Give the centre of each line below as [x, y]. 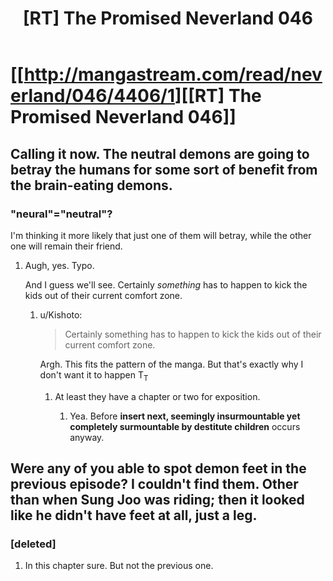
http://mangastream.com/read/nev [173, 74]
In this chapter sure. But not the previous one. [119, 566]
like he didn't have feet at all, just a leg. [134, 515]
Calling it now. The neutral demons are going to [160, 153]
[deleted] [33, 544]
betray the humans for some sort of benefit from [164, 169]
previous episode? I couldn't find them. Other [154, 484]
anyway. [87, 437]
